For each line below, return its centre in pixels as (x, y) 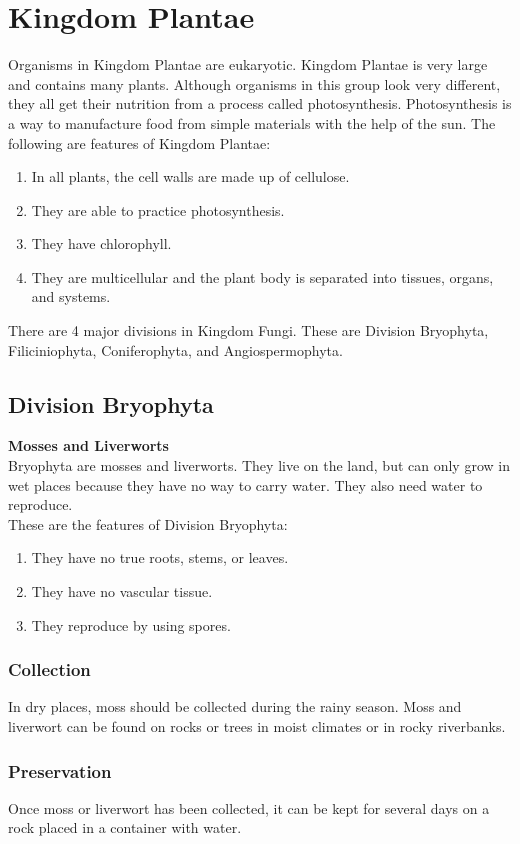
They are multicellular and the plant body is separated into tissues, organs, (262, 276)
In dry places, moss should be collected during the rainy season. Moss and (235, 706)
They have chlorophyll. (101, 243)
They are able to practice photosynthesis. (158, 209)
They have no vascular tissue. (122, 591)
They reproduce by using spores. (131, 624)
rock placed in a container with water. (125, 827)
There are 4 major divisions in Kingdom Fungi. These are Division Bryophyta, (248, 330)
